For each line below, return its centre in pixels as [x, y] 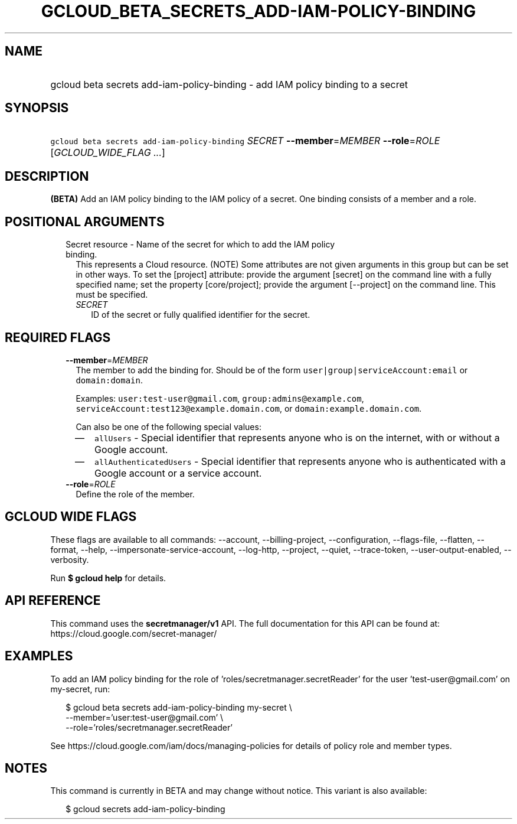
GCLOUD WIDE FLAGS [71, 517]
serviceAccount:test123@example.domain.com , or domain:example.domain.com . [249, 408]
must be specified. [112, 295]
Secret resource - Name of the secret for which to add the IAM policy [200, 245]
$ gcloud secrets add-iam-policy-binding [145, 809]
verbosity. [70, 559]
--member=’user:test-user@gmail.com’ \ [145, 717]
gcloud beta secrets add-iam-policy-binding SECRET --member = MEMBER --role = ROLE [245, 141]
